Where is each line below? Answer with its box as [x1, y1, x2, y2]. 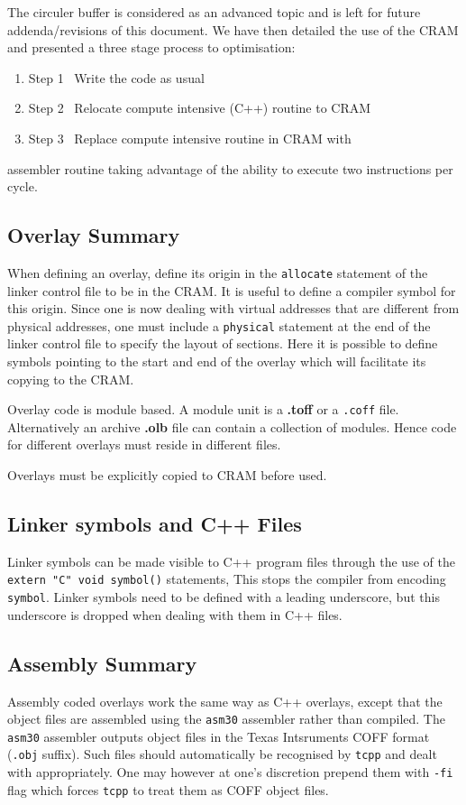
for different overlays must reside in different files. [7, 435, 281, 454]
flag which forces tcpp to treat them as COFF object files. [7, 780, 329, 799]
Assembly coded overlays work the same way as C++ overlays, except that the [7, 691, 443, 710]
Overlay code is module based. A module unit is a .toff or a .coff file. [7, 400, 399, 419]
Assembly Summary [7, 649, 197, 677]
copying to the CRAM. [7, 369, 134, 388]
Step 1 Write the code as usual [28, 68, 205, 87]
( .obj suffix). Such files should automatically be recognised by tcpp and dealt [7, 745, 437, 763]
